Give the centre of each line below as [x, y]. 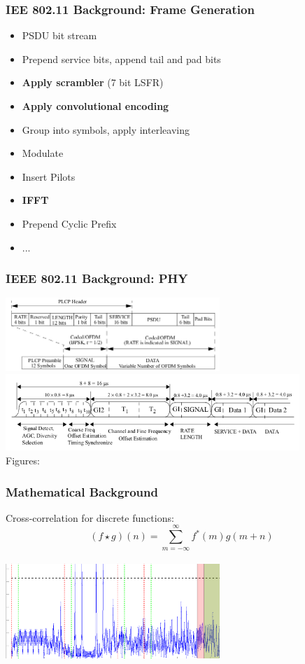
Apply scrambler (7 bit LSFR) [93, 82]
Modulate [43, 153]
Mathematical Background [82, 491]
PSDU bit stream [59, 35]
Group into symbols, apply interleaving [106, 129]
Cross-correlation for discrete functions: [90, 517]
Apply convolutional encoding [95, 106]
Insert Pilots [49, 176]
